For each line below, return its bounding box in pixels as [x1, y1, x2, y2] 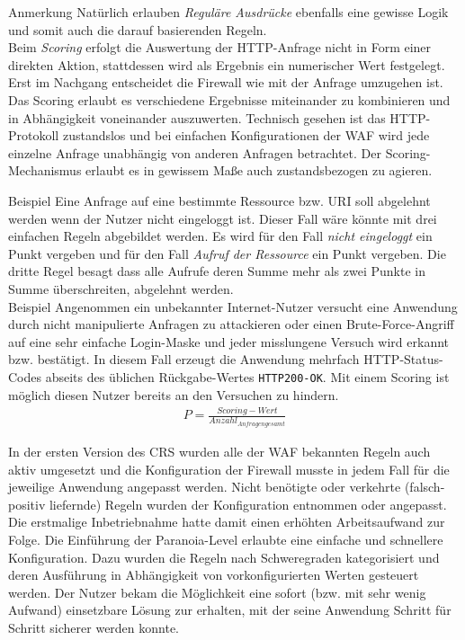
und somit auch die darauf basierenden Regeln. [8, 20, 267, 39]
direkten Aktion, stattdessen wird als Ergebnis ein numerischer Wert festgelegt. [8, 55, 445, 74]
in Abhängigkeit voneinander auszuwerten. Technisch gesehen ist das [8, 108, 386, 127]
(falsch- [404, 477, 445, 496]
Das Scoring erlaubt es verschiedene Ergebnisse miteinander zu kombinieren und [8, 90, 451, 109]
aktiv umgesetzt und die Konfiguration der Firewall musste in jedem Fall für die [8, 459, 450, 478]
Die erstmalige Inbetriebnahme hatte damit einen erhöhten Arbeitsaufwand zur [8, 512, 445, 531]
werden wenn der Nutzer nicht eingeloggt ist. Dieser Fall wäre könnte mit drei [8, 209, 437, 227]
